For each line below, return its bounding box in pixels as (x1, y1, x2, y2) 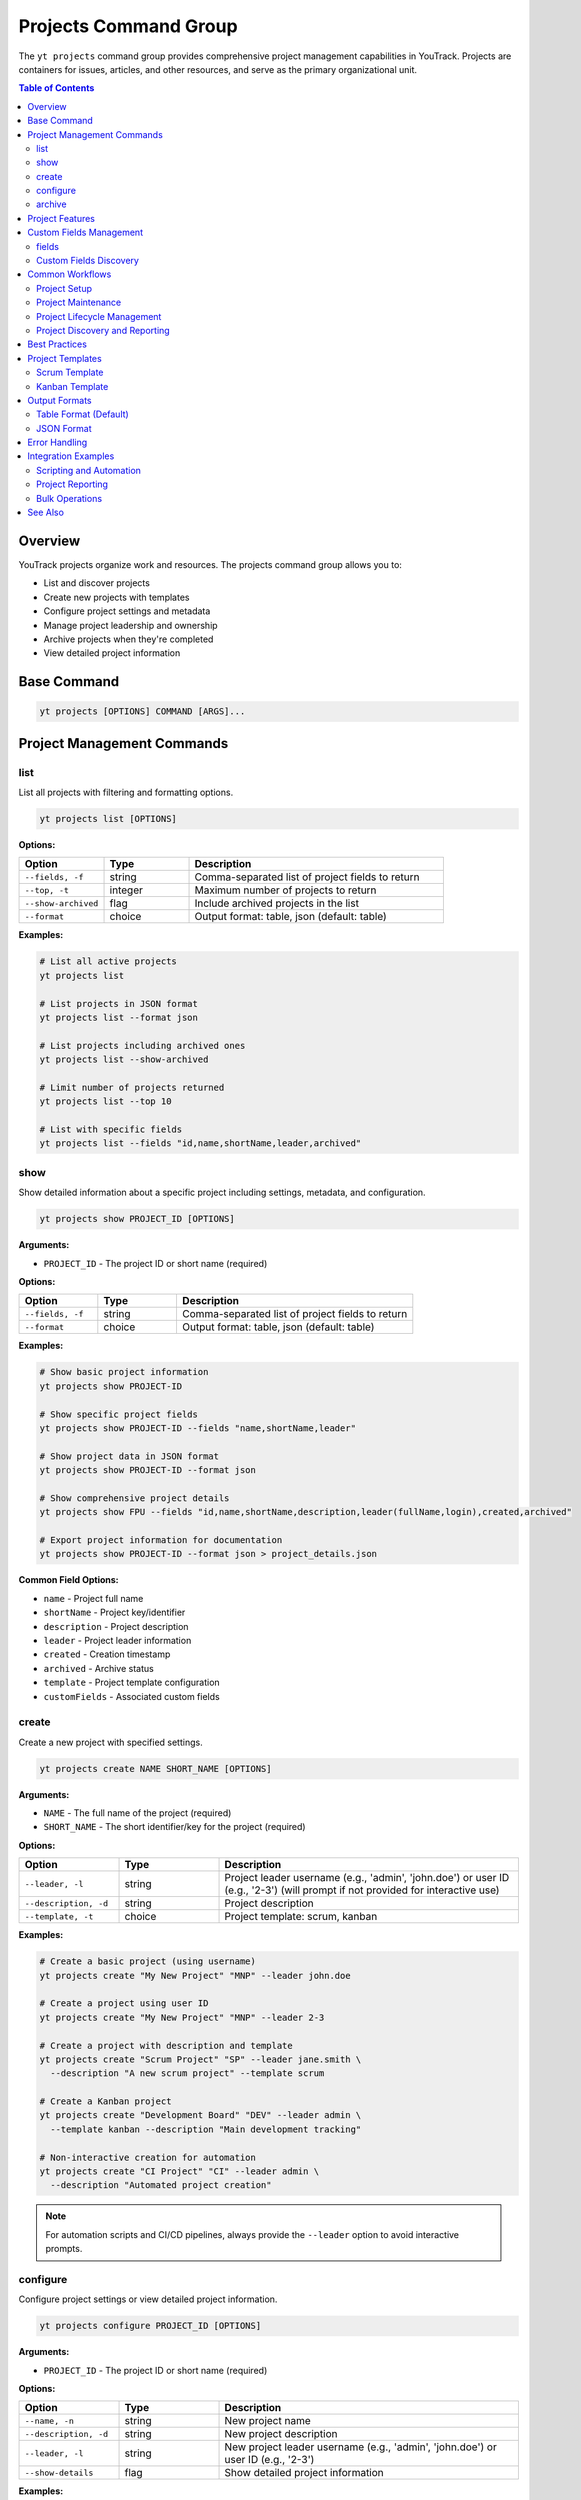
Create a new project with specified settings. (18, 1736, 204, 1748)
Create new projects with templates (43, 591, 190, 603)
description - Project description (43, 1620, 189, 1632)
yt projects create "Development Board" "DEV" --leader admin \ (39, 2110, 362, 2121)
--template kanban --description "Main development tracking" (50, 2123, 362, 2135)
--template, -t (24, 1911, 94, 1922)
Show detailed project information (224, 2466, 384, 2480)
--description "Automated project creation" (50, 2180, 272, 2191)
